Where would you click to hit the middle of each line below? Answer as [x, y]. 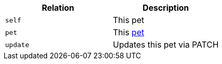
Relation [58, 8]
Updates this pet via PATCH [166, 45]
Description [166, 8]
